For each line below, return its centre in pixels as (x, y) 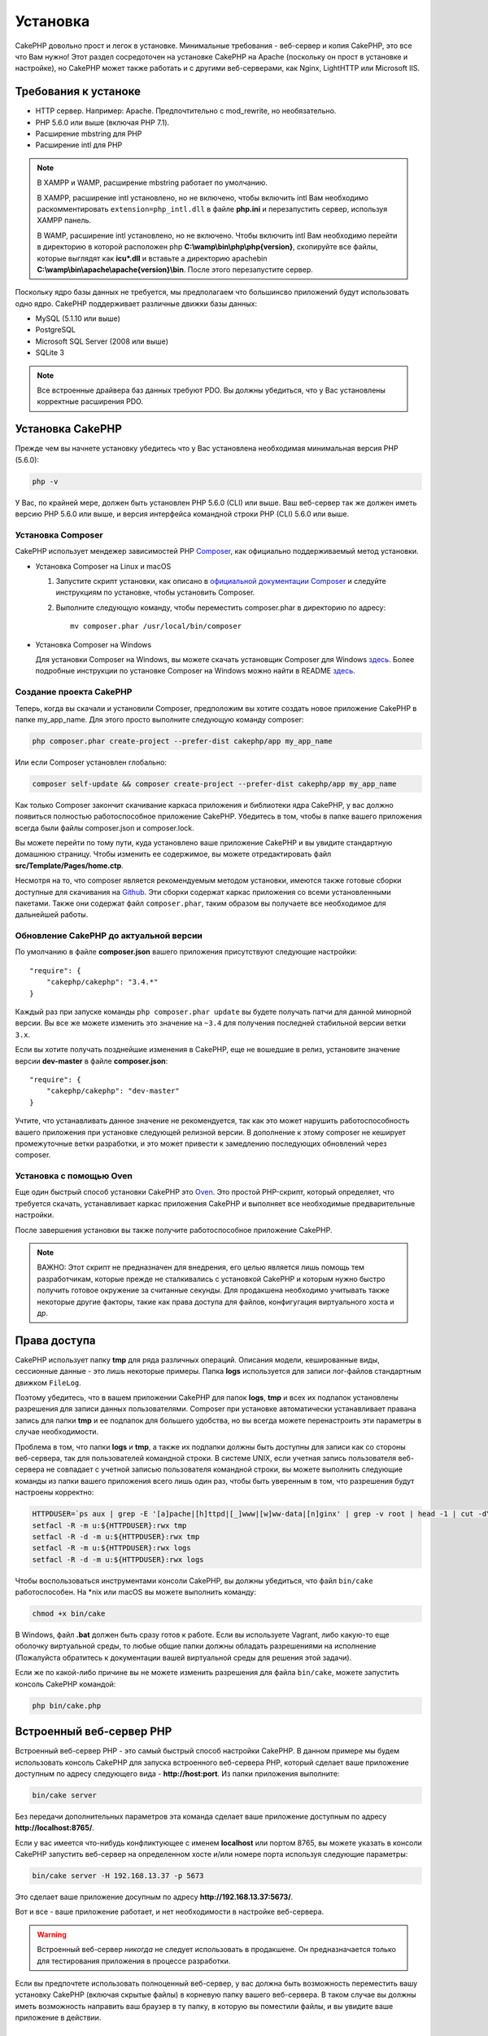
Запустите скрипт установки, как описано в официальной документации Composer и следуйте (221, 581)
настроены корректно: (54, 1492)
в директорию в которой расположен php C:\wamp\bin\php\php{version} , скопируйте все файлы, (207, 247)
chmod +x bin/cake (69, 1614)
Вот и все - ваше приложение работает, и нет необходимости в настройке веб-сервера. (170, 1912)
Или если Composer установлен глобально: (91, 762)
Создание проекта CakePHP (74, 692)
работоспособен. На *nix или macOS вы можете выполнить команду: (135, 1592)
